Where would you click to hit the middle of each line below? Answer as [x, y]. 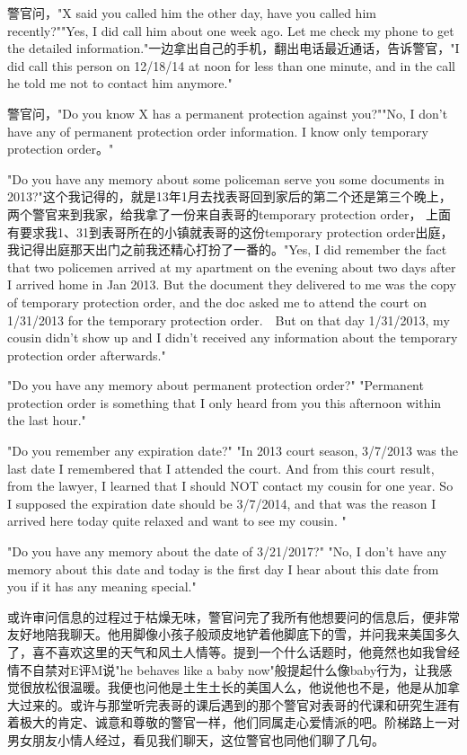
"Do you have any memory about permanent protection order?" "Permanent [216, 385]
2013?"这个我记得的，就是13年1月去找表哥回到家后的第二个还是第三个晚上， [229, 196]
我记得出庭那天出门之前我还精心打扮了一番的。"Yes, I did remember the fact [227, 249]
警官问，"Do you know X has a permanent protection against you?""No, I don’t [228, 113]
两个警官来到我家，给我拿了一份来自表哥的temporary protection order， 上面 [229, 213]
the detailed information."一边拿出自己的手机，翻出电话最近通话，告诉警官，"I [233, 48]
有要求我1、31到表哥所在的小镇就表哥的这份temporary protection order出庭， [230, 231]
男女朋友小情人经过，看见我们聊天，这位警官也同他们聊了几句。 [196, 739]
